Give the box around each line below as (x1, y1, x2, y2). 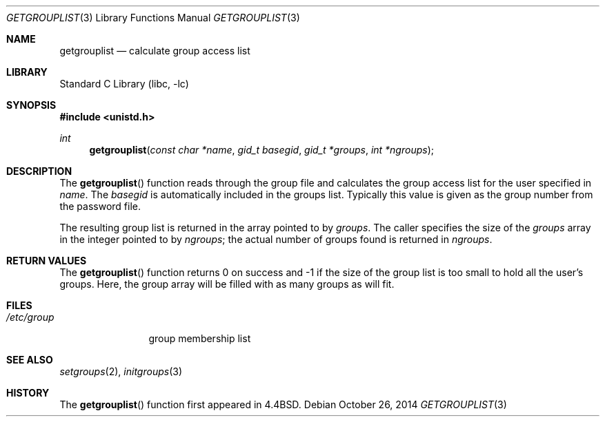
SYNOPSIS (6, 99, 57, 111)
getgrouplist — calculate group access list (59, 45, 250, 56)
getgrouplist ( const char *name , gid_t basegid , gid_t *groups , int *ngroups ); (89, 144, 434, 156)
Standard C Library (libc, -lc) (59, 78, 189, 89)
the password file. (59, 200, 141, 212)
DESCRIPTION (6, 165, 72, 177)
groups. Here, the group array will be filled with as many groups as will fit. (59, 278, 395, 290)
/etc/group (6, 311, 54, 323)
